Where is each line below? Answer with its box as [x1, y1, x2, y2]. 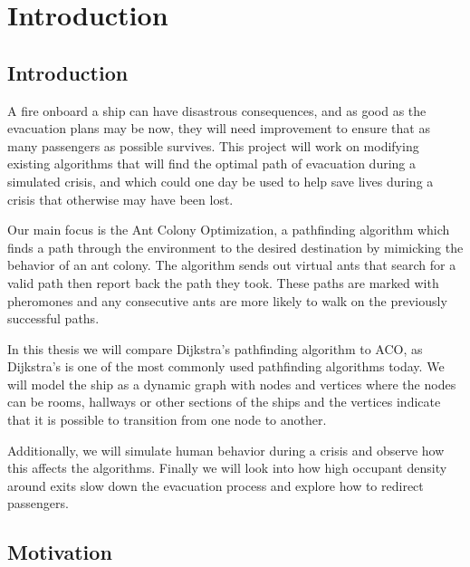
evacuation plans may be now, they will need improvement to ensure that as [7, 119, 430, 138]
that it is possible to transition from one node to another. [7, 410, 327, 429]
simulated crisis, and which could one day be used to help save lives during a [7, 171, 434, 190]
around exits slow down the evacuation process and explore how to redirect [7, 476, 424, 495]
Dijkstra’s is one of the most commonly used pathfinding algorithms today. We [7, 357, 445, 376]
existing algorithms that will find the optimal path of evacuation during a [7, 154, 417, 173]
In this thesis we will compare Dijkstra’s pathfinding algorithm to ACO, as [7, 339, 423, 358]
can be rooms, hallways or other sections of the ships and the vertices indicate [7, 392, 441, 411]
